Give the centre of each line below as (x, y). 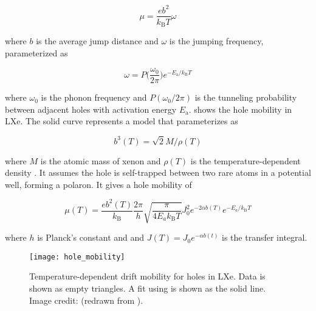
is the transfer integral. (265, 237)
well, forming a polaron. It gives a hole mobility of (98, 184)
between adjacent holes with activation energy (91, 109)
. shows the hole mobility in (240, 109)
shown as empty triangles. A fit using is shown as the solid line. (148, 288)
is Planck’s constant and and (91, 237)
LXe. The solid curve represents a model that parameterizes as (122, 121)
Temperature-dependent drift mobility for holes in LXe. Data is (147, 276)
